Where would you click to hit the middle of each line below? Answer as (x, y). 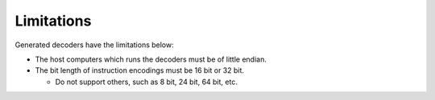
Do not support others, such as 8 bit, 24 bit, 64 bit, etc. (146, 82)
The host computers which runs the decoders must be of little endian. (151, 59)
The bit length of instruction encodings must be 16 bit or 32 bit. (140, 70)
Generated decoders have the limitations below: (94, 45)
